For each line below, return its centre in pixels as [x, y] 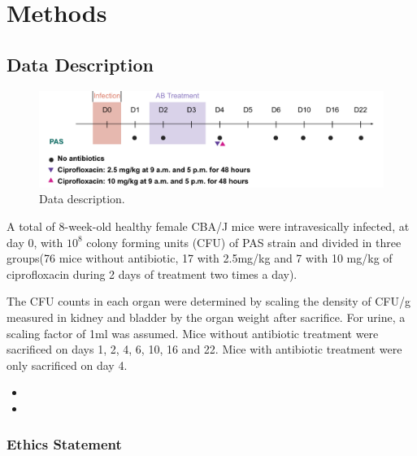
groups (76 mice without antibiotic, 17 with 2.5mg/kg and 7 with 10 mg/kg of [200, 258]
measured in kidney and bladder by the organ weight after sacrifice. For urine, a [206, 317]
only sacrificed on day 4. [67, 365]
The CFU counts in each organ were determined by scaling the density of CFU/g [208, 301]
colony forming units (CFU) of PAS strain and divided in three [244, 242]
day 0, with [35, 242]
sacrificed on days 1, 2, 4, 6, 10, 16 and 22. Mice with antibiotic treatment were [204, 349]
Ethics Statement [64, 444]
